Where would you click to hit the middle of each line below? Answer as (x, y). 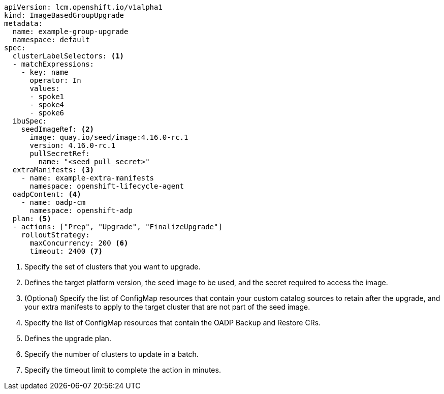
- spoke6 (47, 113)
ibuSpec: (30, 121)
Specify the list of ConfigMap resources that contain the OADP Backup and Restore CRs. (173, 323)
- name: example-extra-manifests (88, 178)
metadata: (23, 23)
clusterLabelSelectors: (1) (68, 56)
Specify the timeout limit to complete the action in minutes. (123, 370)
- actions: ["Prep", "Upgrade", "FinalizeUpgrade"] (117, 227)
